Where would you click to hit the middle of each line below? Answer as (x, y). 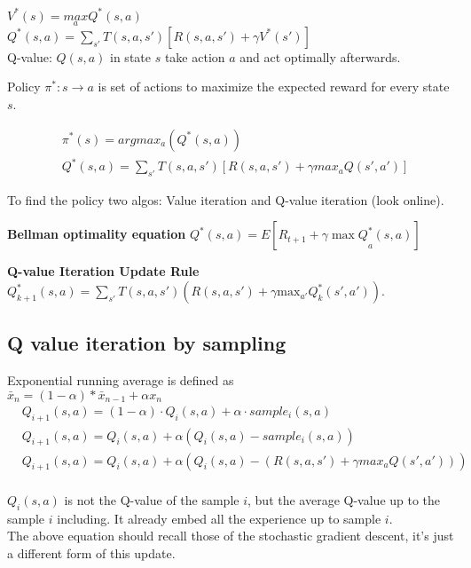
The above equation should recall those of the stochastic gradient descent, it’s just (231, 536)
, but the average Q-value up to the (344, 499)
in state (130, 56)
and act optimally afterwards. (320, 56)
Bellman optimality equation (97, 234)
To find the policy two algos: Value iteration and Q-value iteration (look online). (226, 199)
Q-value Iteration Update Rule (103, 271)
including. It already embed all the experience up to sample (219, 518)
